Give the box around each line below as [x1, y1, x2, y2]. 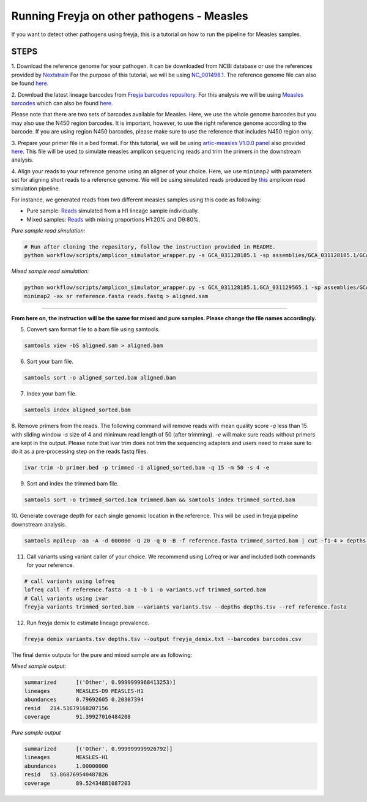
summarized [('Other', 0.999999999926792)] [24, 745, 173, 752]
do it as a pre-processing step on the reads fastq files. [11, 448, 149, 455]
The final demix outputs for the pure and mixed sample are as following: [11, 651, 193, 659]
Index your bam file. [26, 390, 77, 397]
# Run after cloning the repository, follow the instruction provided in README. [24, 244, 276, 250]
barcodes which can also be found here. [11, 100, 113, 107]
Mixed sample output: [11, 662, 67, 670]
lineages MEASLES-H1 [24, 754, 108, 761]
